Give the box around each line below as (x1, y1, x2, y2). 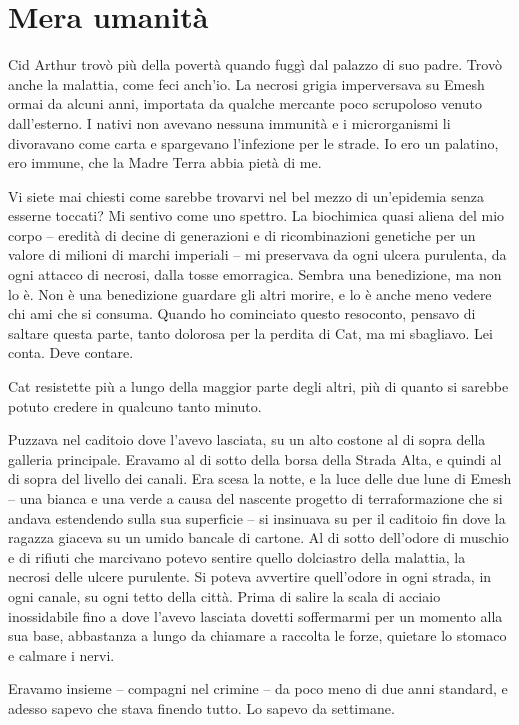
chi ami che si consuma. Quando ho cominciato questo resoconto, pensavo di (8, 303, 476, 324)
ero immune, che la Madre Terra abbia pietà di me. (8, 152, 322, 173)
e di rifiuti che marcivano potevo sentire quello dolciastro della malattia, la (8, 546, 466, 567)
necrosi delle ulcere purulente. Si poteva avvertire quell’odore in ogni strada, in (8, 566, 492, 587)
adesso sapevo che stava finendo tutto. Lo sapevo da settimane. (8, 697, 395, 718)
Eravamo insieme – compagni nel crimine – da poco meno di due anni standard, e (8, 678, 508, 699)
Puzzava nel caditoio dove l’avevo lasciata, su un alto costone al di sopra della (8, 429, 486, 450)
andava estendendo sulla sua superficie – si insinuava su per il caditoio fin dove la (8, 507, 506, 528)
